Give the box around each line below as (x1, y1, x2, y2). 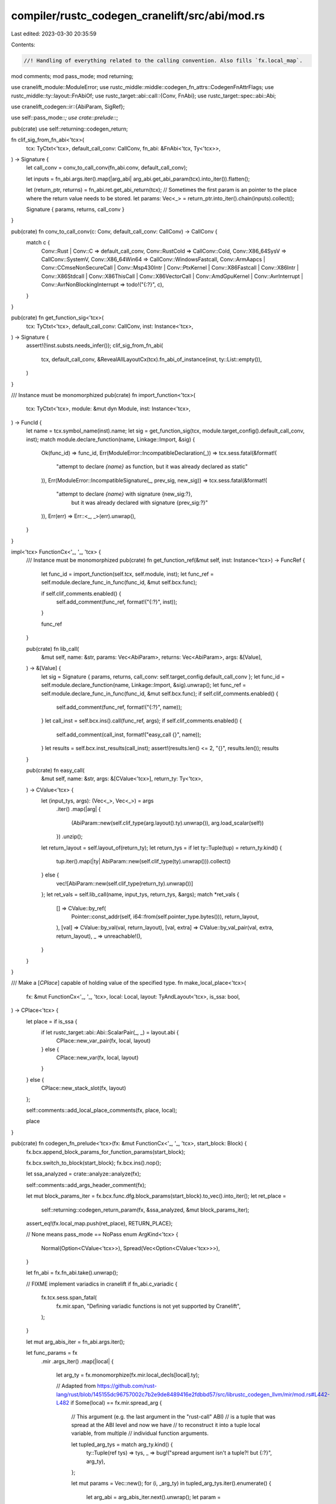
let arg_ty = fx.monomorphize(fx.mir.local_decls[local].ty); (56, 1372, 200, 1378)
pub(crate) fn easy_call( (26, 766, 85, 774)
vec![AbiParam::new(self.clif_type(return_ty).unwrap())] (56, 880, 194, 887)
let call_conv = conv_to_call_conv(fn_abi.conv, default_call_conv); (26, 164, 188, 171)
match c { (26, 239, 50, 246)
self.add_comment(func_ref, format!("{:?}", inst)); (56, 599, 177, 606)
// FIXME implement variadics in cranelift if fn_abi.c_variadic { (26, 1280, 178, 1287)
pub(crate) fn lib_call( (26, 645, 79, 652)
